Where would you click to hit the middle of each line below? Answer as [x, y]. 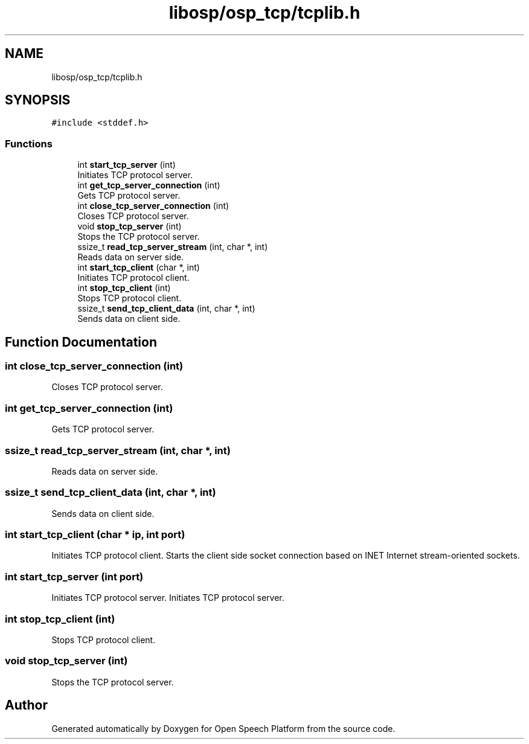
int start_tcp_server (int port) [74, 576]
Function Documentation [81, 342]
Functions [29, 143]
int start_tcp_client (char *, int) [139, 268]
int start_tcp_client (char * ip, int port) [95, 535]
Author [26, 705]
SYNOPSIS [38, 100]
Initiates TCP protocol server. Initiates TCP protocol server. [168, 598]
